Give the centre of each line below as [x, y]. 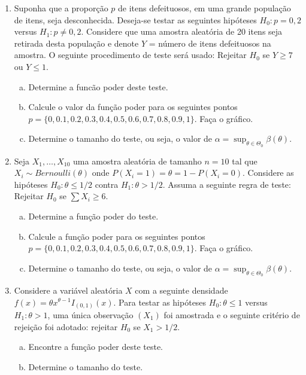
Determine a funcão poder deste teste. [98, 86]
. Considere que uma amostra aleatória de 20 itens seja [182, 31]
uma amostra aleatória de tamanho [137, 161]
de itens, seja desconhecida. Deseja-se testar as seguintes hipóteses [135, 19]
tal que [245, 161]
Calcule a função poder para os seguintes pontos [117, 236]
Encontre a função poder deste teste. [96, 347]
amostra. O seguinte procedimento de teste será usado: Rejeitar [130, 55]
